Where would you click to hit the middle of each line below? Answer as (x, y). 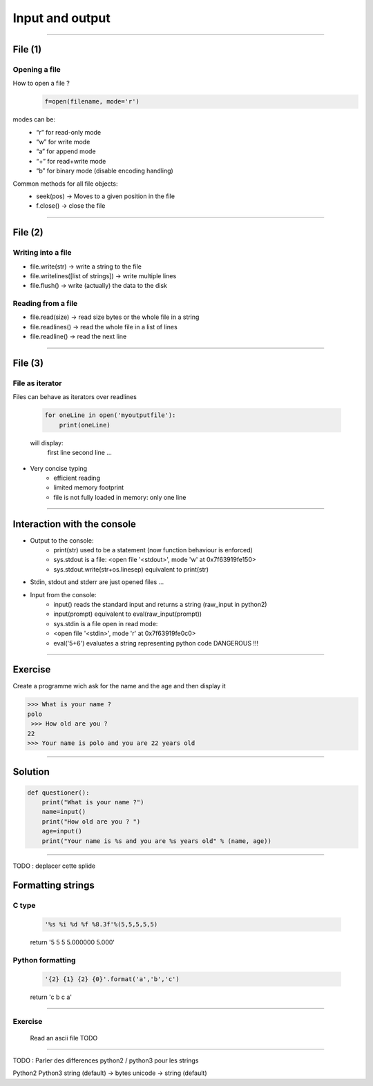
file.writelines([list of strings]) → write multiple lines (103, 275)
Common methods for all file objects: (65, 184)
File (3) (28, 363)
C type (24, 906)
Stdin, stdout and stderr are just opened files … (97, 582)
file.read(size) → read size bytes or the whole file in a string (115, 317)
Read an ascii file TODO (64, 1038)
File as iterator (37, 383)
